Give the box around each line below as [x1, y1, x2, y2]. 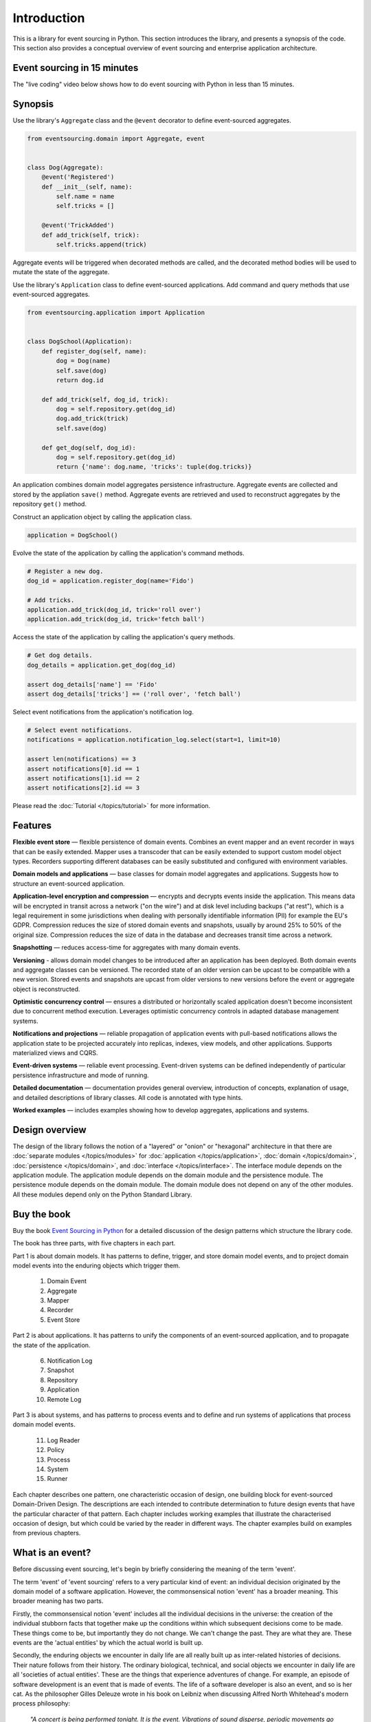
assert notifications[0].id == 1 [27, 765, 140, 773]
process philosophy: [12, 1699, 71, 1708]
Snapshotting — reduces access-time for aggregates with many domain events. [12, 944, 240, 952]
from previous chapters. [12, 1529, 81, 1537]
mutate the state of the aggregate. [12, 268, 110, 276]
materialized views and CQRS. [12, 1049, 98, 1057]
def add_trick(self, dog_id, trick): [41, 395, 169, 403]
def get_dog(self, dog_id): [41, 444, 137, 451]
